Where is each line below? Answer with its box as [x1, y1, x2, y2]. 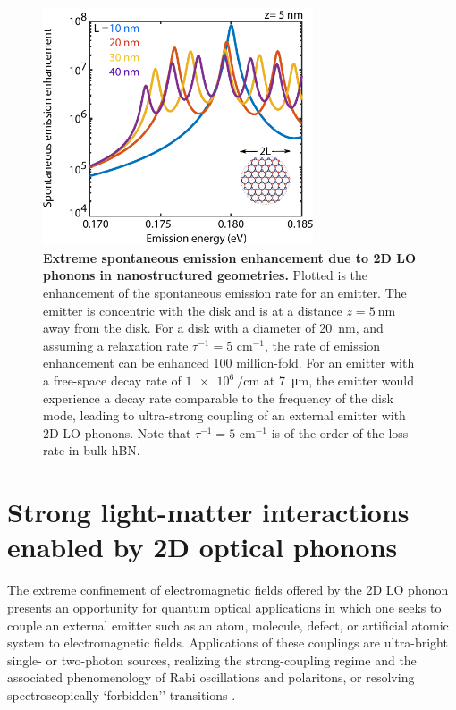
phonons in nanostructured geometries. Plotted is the [43, 266, 368, 284]
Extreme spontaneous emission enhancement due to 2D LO [43, 248, 417, 266]
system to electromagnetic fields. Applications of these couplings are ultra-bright [7, 633, 448, 652]
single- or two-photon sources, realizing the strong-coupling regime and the [7, 650, 417, 669]
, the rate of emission [265, 335, 380, 354]
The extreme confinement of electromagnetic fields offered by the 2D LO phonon [7, 580, 449, 599]
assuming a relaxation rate [43, 335, 189, 354]
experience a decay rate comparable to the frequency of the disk [43, 388, 393, 407]
